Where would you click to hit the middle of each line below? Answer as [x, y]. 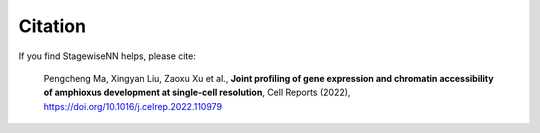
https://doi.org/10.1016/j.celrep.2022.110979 [133, 106]
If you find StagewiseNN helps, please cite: [107, 56]
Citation [52, 26]
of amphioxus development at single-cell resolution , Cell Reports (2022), [197, 92]
